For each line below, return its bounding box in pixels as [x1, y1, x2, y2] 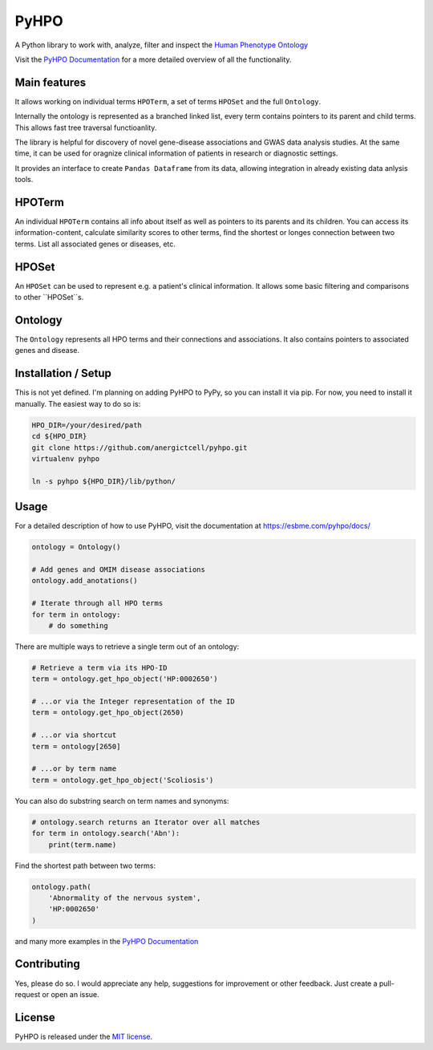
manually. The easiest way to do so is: [14, 399, 141, 408]
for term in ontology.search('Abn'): [31, 829, 180, 838]
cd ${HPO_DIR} [31, 432, 87, 441]
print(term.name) [48, 840, 117, 849]
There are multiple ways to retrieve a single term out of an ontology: [14, 642, 240, 651]
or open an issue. [42, 989, 99, 999]
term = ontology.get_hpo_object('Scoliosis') [31, 775, 214, 784]
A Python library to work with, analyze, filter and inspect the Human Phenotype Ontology [14, 40, 309, 50]
